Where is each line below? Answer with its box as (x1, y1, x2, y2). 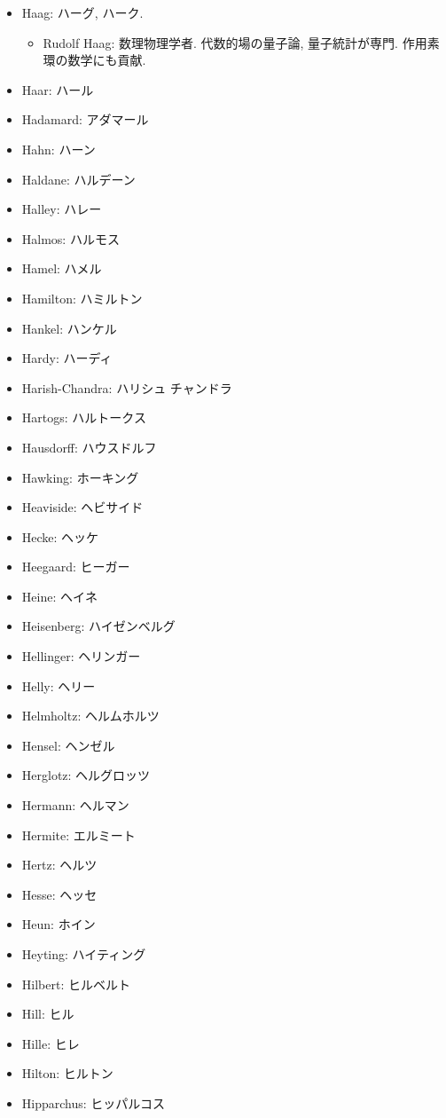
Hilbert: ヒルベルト (21, 974, 130, 993)
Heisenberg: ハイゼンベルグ (21, 617, 176, 635)
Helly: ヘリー (21, 676, 96, 695)
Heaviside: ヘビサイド (21, 498, 144, 516)
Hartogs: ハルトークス (21, 408, 146, 427)
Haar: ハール (21, 80, 94, 98)
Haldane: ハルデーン (21, 169, 136, 188)
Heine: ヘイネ (21, 587, 98, 605)
